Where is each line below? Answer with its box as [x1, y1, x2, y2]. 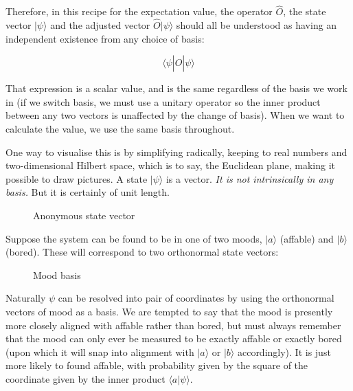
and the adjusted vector [50, 18, 150, 32]
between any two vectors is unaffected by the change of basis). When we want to [5, 108, 345, 122]
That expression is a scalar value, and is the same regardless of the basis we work [5, 81, 348, 96]
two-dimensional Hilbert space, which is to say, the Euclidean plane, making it [5, 158, 336, 172]
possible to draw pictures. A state [5, 171, 148, 186]
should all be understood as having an [176, 18, 337, 32]
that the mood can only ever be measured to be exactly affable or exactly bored [5, 331, 342, 346]
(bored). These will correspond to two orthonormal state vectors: [5, 245, 279, 259]
